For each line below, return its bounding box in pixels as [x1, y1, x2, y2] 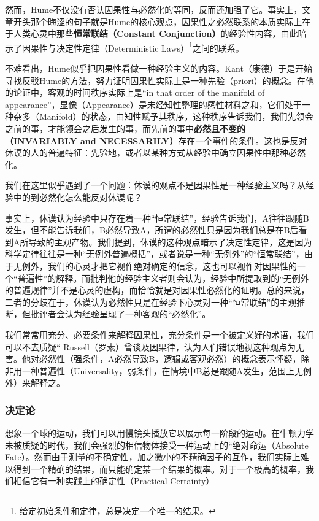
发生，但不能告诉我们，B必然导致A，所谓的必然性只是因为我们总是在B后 [5, 223, 299, 236]
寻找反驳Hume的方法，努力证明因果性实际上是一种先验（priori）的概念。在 [5, 74, 306, 87]
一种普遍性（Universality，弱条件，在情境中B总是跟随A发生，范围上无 [21, 364, 304, 377]
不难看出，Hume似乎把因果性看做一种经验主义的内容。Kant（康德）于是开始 [5, 62, 312, 75]
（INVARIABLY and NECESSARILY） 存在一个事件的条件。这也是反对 [5, 134, 307, 147]
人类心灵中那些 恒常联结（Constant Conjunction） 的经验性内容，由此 [13, 27, 298, 40]
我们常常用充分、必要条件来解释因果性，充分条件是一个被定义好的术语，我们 [5, 328, 314, 341]
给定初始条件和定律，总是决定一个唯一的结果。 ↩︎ [19, 504, 216, 517]
